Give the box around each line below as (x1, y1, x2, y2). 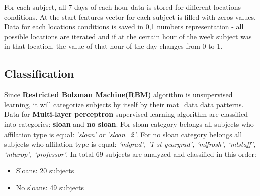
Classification (4, 66, 74, 81)
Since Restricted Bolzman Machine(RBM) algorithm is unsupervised (4, 89, 233, 100)
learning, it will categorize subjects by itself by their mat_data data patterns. (4, 99, 244, 109)
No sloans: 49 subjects (16, 182, 84, 192)
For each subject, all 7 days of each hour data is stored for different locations (4, 2, 241, 12)
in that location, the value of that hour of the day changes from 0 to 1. (4, 41, 223, 51)
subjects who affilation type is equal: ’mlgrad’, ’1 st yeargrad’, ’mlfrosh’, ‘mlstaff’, (4, 139, 256, 149)
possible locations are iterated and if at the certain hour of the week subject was (4, 31, 252, 41)
